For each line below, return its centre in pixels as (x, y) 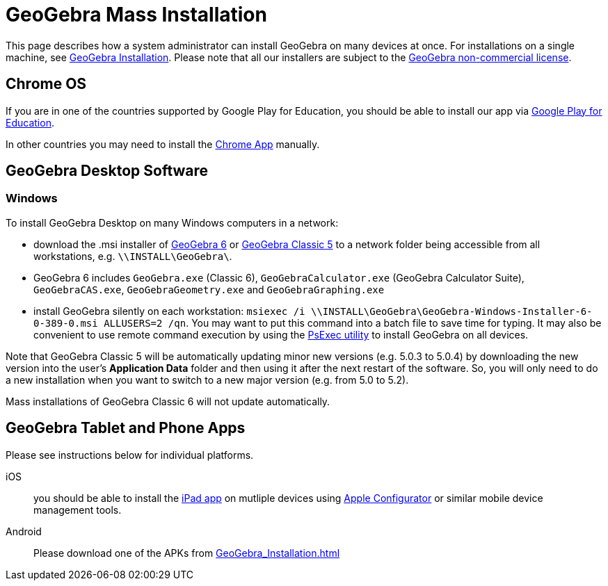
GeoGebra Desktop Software (107, 171)
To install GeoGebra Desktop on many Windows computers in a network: (172, 222)
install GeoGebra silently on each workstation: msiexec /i (169, 311)
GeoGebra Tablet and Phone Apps (126, 428)
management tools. (78, 510)
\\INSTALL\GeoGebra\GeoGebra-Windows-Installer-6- (451, 311)
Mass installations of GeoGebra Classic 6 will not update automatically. (168, 401)
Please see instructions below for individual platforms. (130, 455)
